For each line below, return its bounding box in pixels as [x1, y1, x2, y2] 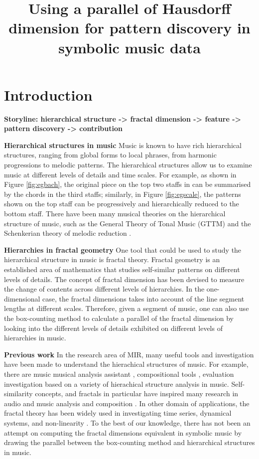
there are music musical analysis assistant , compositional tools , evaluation [4, 368, 234, 379]
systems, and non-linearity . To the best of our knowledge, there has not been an [4, 417, 251, 428]
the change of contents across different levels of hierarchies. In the [4, 284, 205, 294]
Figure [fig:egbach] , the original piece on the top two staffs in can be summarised [4, 179, 251, 189]
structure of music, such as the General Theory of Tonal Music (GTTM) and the [4, 218, 251, 228]
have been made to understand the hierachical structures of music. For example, [4, 359, 249, 369]
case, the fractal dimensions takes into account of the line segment [42, 293, 245, 304]
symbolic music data [58, 37, 201, 57]
